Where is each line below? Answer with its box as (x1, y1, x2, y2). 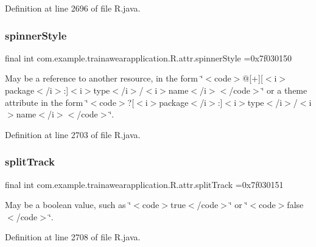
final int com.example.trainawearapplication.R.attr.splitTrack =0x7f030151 (5, 178, 284, 190)
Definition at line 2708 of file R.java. (5, 231, 141, 243)
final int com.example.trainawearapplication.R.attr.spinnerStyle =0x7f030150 (5, 51, 292, 64)
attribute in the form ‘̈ (5, 96, 88, 108)
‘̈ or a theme (261, 84, 307, 96)
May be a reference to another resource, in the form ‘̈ (5, 72, 203, 85)
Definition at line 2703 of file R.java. (5, 128, 141, 141)
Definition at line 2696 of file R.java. (5, 2, 141, 14)
